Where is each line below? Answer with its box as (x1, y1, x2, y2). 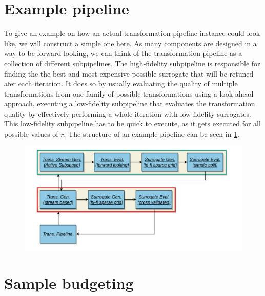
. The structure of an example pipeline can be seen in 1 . (64, 128, 240, 139)
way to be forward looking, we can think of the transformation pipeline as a (4, 48, 242, 59)
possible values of (4, 128, 58, 139)
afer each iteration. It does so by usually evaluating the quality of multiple (4, 78, 238, 89)
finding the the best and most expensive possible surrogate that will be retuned (4, 68, 254, 79)
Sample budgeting (4, 272, 134, 293)
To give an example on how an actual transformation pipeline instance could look (4, 28, 260, 39)
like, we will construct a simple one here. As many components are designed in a (4, 38, 257, 48)
